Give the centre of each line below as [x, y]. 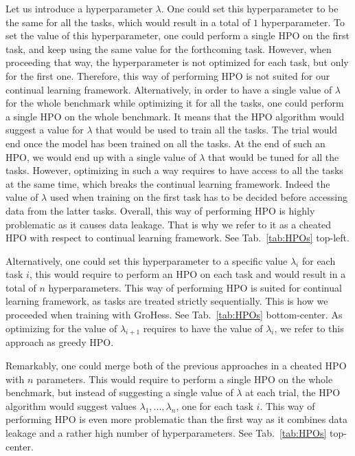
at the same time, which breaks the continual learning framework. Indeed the [168, 183]
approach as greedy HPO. [60, 342]
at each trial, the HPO [293, 392]
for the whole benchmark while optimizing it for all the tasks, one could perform [175, 103]
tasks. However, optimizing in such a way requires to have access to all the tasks [174, 170]
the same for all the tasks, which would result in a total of [128, 22]
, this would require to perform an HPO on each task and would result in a [187, 274]
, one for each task [215, 405]
